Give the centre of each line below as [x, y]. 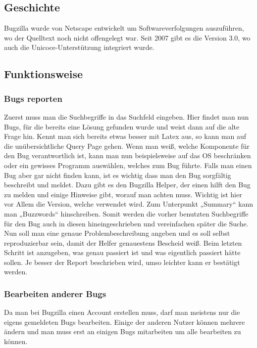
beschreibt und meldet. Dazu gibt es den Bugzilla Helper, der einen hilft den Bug [127, 185]
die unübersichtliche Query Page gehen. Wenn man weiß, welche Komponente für [127, 146]
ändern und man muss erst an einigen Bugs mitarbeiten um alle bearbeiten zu [123, 331]
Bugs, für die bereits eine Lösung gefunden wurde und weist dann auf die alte [122, 126]
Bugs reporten [33, 98]
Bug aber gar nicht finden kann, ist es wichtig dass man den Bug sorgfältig [118, 175]
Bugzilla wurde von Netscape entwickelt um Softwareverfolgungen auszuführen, [124, 28]
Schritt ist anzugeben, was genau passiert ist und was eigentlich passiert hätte [122, 252]
